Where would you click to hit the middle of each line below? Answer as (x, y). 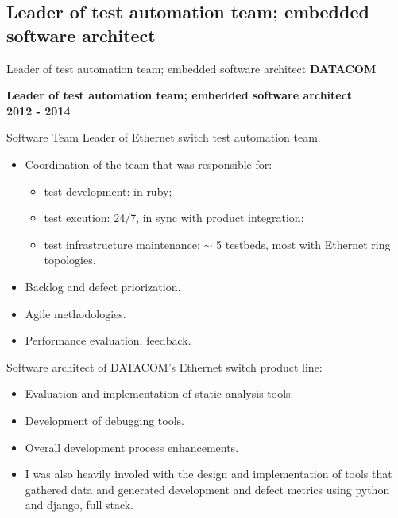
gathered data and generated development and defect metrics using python (207, 489)
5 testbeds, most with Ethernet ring (303, 244)
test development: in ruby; (108, 191)
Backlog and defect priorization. (103, 286)
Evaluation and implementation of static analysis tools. (159, 393)
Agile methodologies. (75, 313)
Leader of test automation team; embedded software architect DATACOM (191, 68)
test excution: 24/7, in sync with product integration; (174, 218)
